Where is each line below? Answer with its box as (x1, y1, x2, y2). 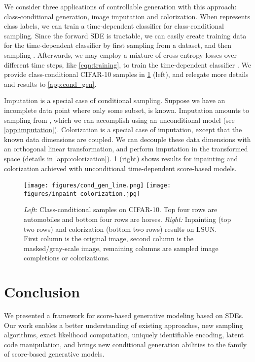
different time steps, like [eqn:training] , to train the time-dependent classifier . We (4, 59, 251, 70)
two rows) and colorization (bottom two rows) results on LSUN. (24, 223, 217, 234)
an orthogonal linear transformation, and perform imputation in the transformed (4, 144, 248, 154)
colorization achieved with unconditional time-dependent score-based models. (4, 163, 237, 173)
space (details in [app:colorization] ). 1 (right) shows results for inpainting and (4, 153, 238, 163)
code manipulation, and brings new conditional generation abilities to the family (4, 339, 247, 349)
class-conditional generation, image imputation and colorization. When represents (4, 11, 251, 21)
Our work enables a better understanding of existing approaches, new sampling (4, 320, 243, 330)
